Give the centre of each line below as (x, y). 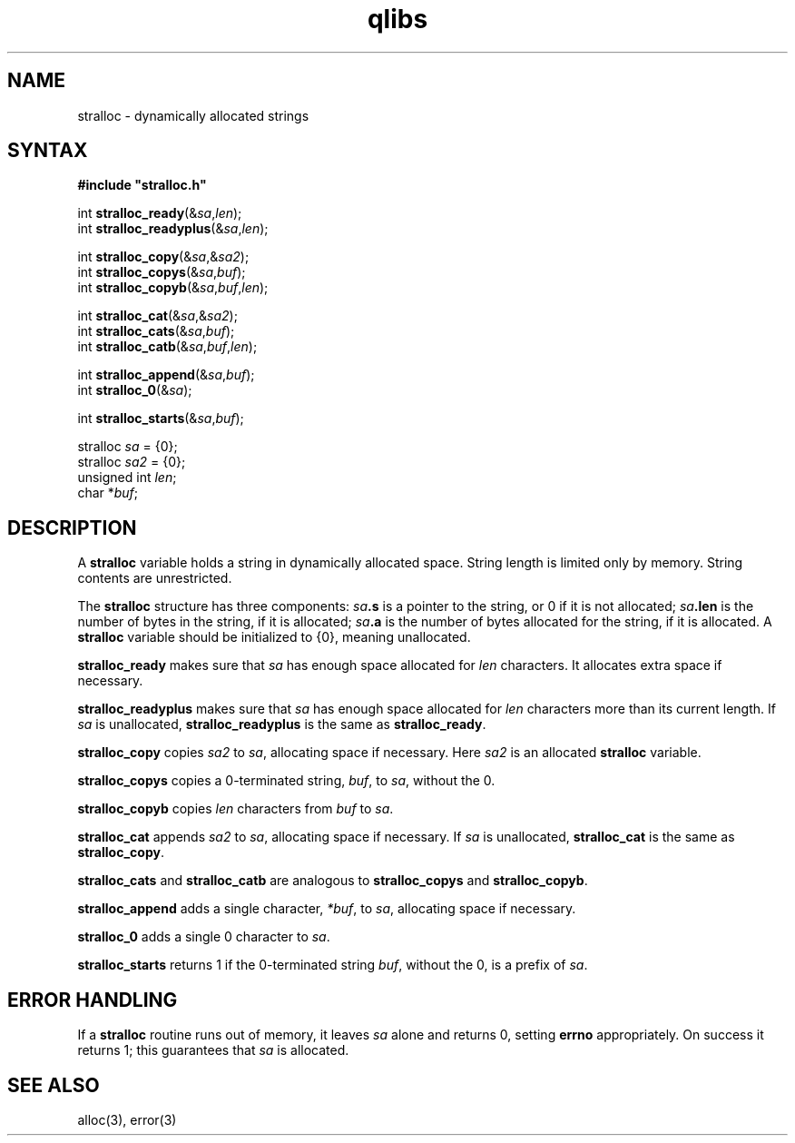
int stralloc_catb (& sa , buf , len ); (167, 347)
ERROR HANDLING (93, 1000)
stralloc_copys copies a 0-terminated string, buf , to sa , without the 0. (286, 781)
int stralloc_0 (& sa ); (135, 390)
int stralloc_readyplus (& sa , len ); (173, 229)
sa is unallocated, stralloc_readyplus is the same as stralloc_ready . (282, 724)
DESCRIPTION (72, 527)
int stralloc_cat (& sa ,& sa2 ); (157, 316)
